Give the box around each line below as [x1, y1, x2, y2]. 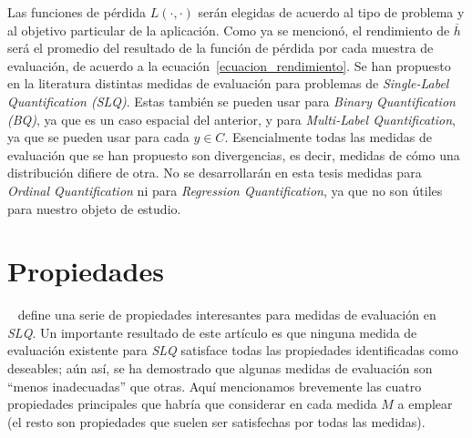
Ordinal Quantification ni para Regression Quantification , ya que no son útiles [7, 180, 443, 199]
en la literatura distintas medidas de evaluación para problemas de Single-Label [7, 74, 449, 93]
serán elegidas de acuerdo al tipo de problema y [198, 3, 465, 21]
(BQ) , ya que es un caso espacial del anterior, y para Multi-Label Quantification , [7, 109, 456, 128]
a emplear [397, 394, 453, 413]
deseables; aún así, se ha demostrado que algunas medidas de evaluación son [7, 359, 433, 378]
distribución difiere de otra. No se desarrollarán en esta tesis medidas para [7, 163, 422, 182]
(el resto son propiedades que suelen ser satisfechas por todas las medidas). [7, 412, 426, 431]
